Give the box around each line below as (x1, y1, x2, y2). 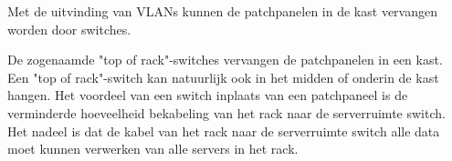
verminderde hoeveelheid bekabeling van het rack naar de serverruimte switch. (7, 103, 446, 122)
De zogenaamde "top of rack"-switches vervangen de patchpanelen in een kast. (7, 50, 443, 69)
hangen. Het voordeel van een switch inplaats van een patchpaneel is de (7, 86, 408, 105)
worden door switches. (7, 19, 131, 38)
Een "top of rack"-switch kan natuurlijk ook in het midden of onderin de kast (7, 67, 439, 86)
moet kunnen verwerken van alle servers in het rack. (7, 139, 299, 158)
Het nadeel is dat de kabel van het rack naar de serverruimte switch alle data (7, 121, 440, 140)
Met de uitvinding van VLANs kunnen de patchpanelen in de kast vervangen (7, 2, 437, 20)
